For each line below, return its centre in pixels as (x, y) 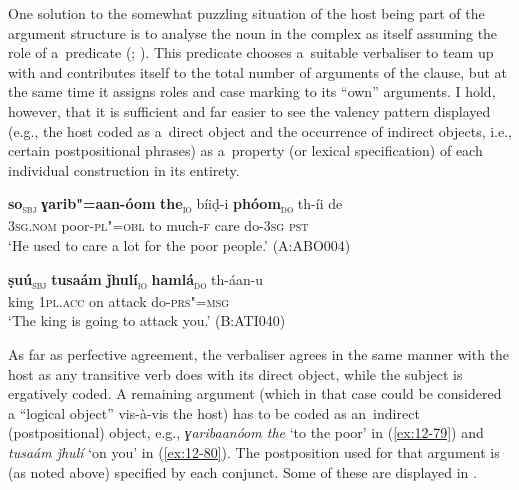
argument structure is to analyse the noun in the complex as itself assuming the (253, 32)
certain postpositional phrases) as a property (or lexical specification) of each (245, 150)
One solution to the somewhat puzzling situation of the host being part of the (246, 13)
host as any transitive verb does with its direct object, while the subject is (235, 373)
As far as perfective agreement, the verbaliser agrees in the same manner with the (259, 353)
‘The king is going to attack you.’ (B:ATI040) (147, 320)
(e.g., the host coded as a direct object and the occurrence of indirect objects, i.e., (260, 130)
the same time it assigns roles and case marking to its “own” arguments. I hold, (252, 91)
